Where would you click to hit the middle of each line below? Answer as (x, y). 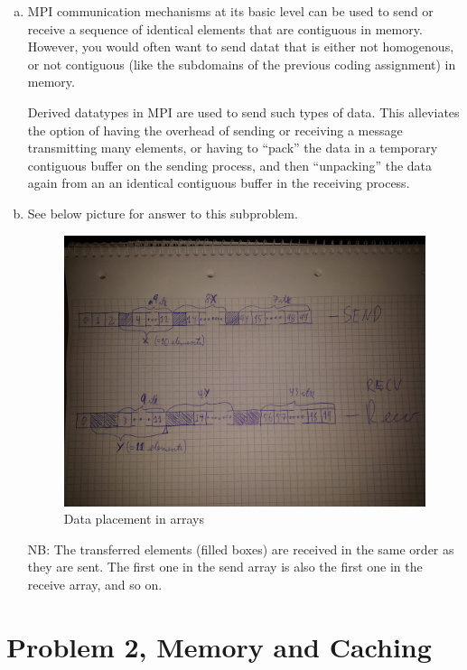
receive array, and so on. (95, 585)
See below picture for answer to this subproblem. (163, 213)
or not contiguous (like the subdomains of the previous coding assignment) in (242, 64)
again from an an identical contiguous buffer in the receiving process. (219, 183)
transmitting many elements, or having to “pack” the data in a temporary (233, 148)
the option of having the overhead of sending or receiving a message (215, 130)
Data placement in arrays (134, 519)
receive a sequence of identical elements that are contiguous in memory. (225, 28)
